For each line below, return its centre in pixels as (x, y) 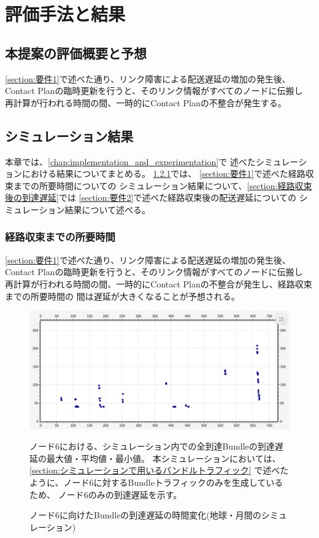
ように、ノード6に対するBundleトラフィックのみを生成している (156, 482)
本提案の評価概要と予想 (76, 53)
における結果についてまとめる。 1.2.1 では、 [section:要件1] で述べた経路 (163, 173)
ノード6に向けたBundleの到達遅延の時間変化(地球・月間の (145, 515)
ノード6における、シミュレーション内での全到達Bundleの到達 (152, 446)
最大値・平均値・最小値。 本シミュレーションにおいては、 (163, 458)
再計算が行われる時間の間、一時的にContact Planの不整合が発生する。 (146, 102)
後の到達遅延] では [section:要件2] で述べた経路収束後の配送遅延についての (151, 197)
